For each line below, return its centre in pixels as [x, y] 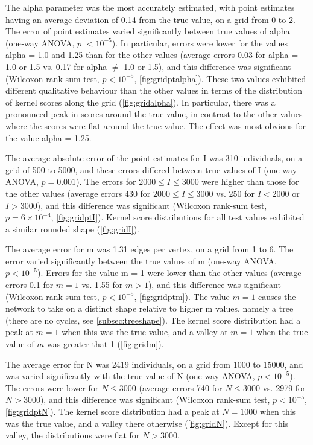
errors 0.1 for [30, 285]
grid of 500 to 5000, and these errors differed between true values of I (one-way [151, 169]
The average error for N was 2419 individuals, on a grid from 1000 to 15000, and [154, 364]
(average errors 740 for [181, 387]
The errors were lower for [52, 387]
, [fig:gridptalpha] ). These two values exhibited [220, 78]
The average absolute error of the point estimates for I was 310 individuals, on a [154, 158]
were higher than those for [250, 181]
